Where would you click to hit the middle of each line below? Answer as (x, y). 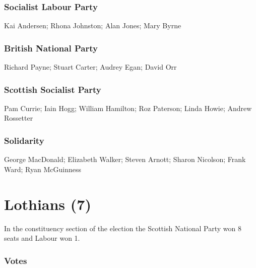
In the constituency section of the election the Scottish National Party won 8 (123, 228)
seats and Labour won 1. (42, 238)
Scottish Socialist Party (53, 89)
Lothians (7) (48, 204)
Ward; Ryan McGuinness (43, 169)
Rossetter (19, 118)
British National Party (51, 48)
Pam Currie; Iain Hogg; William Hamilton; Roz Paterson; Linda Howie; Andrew (128, 108)
